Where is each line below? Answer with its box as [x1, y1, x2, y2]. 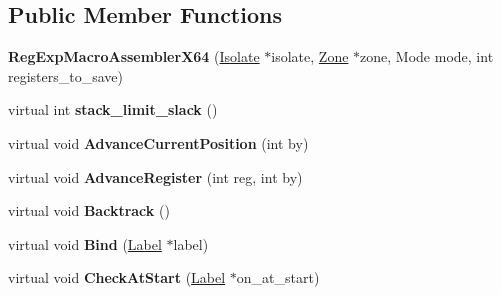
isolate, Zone [271, 46, 349, 67]
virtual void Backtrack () [8, 200, 170, 221]
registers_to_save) [8, 65, 124, 86]
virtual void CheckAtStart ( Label [8, 267, 226, 288]
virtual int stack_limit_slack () [8, 99, 218, 120]
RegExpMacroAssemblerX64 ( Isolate [8, 46, 260, 67]
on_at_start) [236, 267, 320, 288]
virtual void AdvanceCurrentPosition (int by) [8, 132, 309, 153]
